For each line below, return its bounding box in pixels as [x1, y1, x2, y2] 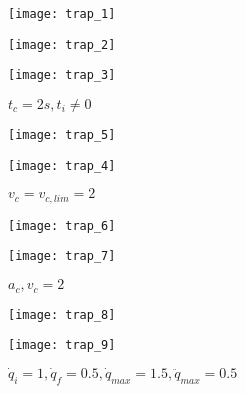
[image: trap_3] [8, 68, 116, 83]
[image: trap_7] [8, 249, 116, 264]
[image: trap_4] [8, 158, 116, 173]
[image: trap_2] [8, 37, 116, 52]
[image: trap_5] [8, 127, 116, 142]
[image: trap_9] [8, 338, 116, 353]
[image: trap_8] [8, 307, 116, 322]
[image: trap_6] [8, 218, 116, 233]
